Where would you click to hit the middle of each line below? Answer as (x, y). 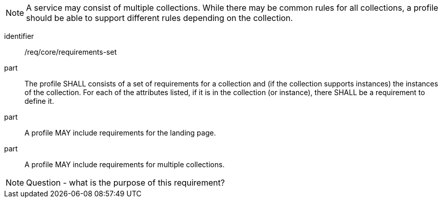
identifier (19, 36)
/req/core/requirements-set (71, 52)
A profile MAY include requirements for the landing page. (120, 133)
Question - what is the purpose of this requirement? (125, 183)
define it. (39, 101)
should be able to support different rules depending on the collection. (160, 18)
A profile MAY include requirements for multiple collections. (125, 164)
